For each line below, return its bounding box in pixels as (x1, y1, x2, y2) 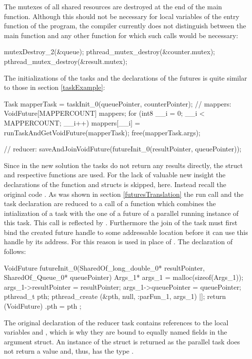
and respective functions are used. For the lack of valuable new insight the (4, 169, 226, 180)
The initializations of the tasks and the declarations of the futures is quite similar (4, 72, 247, 83)
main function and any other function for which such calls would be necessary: (4, 30, 238, 40)
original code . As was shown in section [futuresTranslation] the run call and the (4, 189, 244, 199)
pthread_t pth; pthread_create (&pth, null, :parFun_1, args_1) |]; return (4, 291, 226, 301)
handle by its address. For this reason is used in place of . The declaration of (4, 236, 233, 247)
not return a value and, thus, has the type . (4, 346, 134, 356)
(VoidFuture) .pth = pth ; (4, 301, 81, 311)
